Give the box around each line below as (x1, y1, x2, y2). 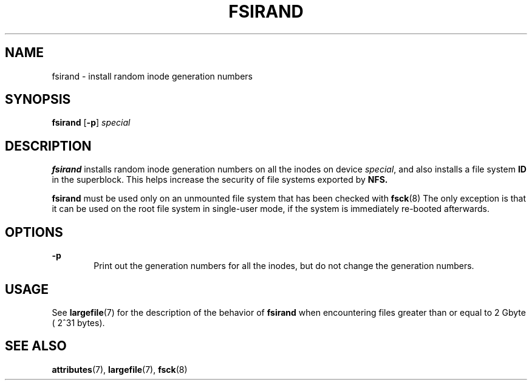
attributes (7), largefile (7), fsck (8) (52, 364, 188, 375)
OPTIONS (5, 224, 63, 240)
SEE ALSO (5, 338, 67, 354)
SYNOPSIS (5, 92, 71, 107)
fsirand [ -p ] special (52, 117, 131, 128)
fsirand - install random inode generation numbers (52, 70, 253, 81)
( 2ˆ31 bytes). (52, 317, 105, 328)
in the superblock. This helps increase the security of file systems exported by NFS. (52, 174, 388, 185)
